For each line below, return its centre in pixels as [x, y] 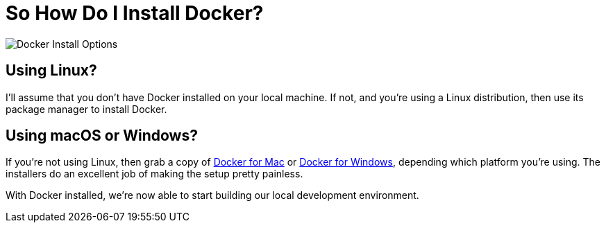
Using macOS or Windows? [102, 136]
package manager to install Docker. [86, 109]
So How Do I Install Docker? [135, 13]
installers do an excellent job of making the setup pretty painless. [154, 174]
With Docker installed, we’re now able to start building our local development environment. [212, 195]
